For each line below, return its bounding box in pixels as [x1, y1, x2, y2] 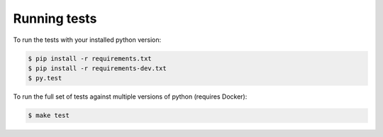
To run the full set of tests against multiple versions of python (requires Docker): [13, 92, 248, 101]
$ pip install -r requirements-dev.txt [28, 64, 167, 72]
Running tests [13, 11, 97, 26]
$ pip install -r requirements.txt [28, 54, 152, 62]
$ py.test [28, 75, 62, 82]
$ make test [28, 111, 70, 120]
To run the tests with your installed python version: [13, 35, 162, 44]
